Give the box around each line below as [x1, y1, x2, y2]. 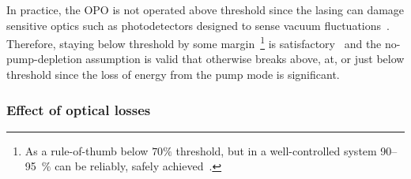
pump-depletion [6, 50, 82, 67]
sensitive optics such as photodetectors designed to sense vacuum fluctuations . [6, 17, 390, 33]
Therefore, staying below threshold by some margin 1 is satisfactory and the [6, 33, 382, 51]
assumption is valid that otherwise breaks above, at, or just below [85, 50, 405, 67]
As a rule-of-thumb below [25, 142, 149, 158]
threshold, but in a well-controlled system [175, 142, 377, 158]
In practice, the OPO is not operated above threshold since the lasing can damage [6, 2, 405, 17]
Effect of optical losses [6, 99, 151, 119]
